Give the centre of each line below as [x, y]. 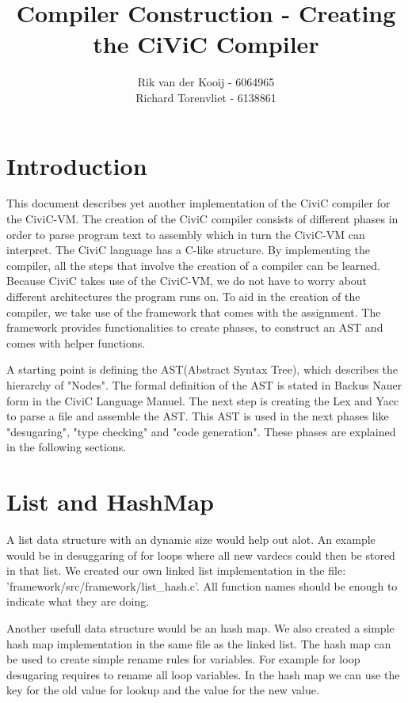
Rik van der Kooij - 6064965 [206, 82]
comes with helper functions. [76, 342]
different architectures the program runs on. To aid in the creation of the [183, 296]
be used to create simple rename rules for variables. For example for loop [183, 659]
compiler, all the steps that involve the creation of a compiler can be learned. [194, 265]
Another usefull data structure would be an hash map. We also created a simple [200, 628]
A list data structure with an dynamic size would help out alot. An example [191, 540]
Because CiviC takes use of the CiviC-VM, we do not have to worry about [187, 281]
